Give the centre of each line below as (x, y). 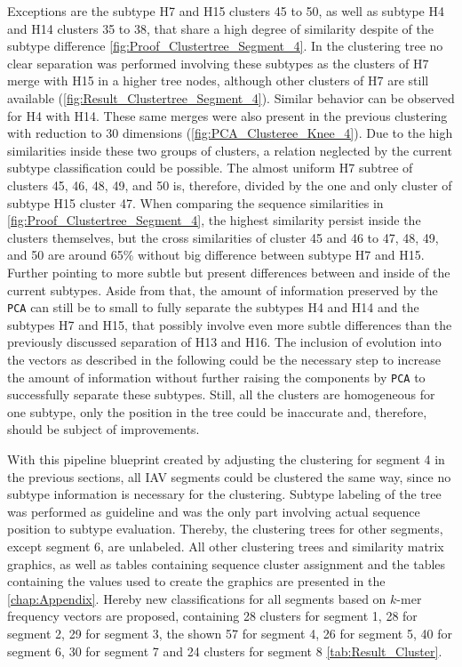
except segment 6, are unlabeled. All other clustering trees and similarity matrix (226, 546)
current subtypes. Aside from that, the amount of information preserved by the (223, 289)
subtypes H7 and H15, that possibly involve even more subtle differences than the (230, 324)
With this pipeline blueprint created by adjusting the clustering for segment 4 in (226, 458)
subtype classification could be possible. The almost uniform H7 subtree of (210, 168)
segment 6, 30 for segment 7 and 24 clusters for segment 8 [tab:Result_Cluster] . (225, 651)
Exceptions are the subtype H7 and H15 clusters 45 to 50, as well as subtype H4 (226, 11)
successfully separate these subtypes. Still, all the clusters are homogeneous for (221, 394)
